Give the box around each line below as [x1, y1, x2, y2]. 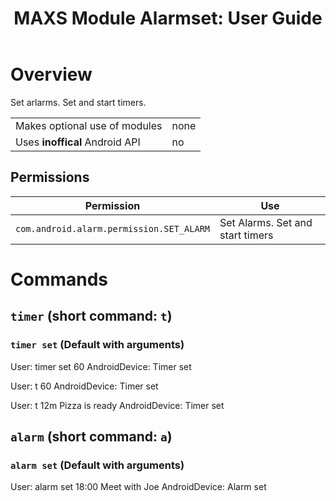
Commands [10, 268, 109, 291]
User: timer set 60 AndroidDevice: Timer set [10, 360, 192, 372]
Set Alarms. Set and [219, 215, 313, 229]
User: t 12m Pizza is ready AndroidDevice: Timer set [10, 399, 225, 411]
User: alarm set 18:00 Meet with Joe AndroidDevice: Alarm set [10, 481, 267, 493]
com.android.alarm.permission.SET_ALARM [15, 223, 210, 234]
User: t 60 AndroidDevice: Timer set [10, 380, 159, 392]
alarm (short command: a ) [10, 428, 173, 446]
